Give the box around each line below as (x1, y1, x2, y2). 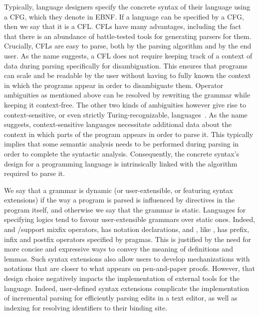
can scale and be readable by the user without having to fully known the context (4, 70, 251, 80)
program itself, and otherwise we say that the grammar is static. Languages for (4, 204, 246, 214)
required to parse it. (4, 168, 65, 178)
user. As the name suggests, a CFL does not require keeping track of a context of (4, 50, 253, 60)
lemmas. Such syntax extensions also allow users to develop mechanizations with (4, 253, 250, 263)
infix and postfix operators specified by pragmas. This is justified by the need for (4, 233, 252, 244)
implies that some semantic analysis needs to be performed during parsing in (4, 138, 239, 149)
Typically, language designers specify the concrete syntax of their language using (4, 1, 251, 11)
